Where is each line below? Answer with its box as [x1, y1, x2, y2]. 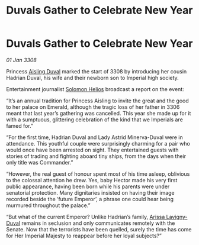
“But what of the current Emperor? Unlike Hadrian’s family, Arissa [6, 213, 165, 220]
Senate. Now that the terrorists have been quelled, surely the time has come [6, 225, 192, 233]
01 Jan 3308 [6, 56, 37, 63]
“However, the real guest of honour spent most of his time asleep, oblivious [6, 170, 190, 178]
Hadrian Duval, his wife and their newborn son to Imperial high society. [6, 74, 179, 81]
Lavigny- [166, 213, 188, 220]
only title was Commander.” [6, 159, 73, 166]
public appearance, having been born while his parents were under [6, 183, 170, 190]
